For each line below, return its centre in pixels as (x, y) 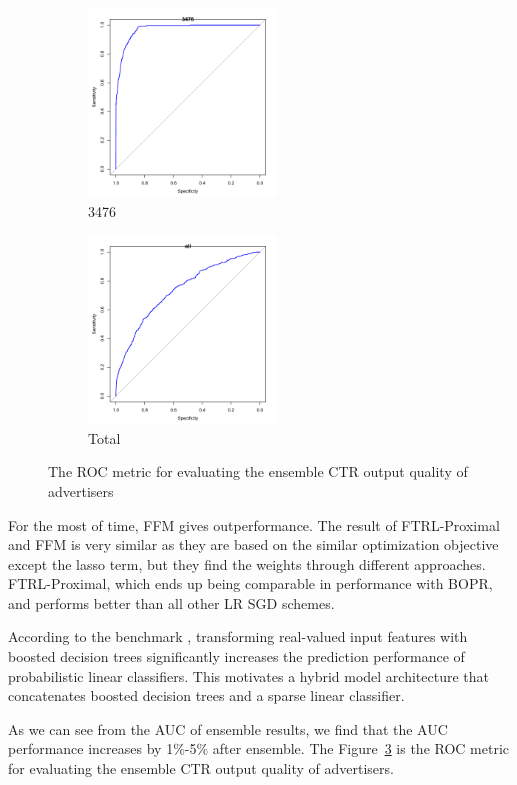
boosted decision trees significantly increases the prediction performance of (236, 656)
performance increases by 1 (91, 748)
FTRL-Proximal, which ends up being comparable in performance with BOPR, (250, 583)
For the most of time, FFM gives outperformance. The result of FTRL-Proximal (254, 524)
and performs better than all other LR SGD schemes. (171, 602)
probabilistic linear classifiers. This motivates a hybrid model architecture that (248, 675)
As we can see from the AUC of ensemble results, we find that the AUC (228, 728)
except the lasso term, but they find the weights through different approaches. (247, 563)
